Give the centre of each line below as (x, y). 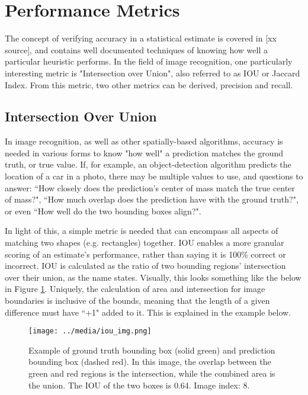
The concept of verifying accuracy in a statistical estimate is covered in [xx (141, 38)
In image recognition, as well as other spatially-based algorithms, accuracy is (144, 141)
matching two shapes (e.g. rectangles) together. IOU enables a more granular (145, 243)
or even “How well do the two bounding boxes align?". (103, 211)
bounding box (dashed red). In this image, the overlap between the (150, 362)
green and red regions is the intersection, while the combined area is (152, 373)
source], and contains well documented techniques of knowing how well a (136, 49)
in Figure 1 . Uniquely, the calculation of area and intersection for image (135, 289)
